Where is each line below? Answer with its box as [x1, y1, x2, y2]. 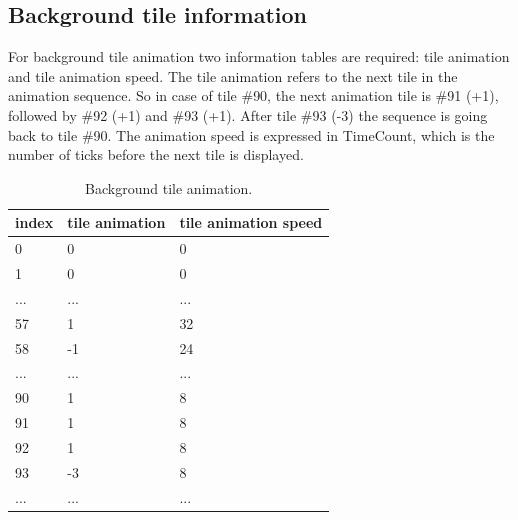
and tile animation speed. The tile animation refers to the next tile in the [8, 65, 458, 86]
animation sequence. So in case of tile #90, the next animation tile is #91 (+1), [8, 85, 499, 106]
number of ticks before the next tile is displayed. [8, 144, 304, 165]
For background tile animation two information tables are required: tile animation [8, 46, 510, 67]
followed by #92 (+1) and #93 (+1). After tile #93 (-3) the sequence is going [8, 104, 488, 125]
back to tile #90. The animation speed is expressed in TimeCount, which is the [8, 124, 495, 145]
